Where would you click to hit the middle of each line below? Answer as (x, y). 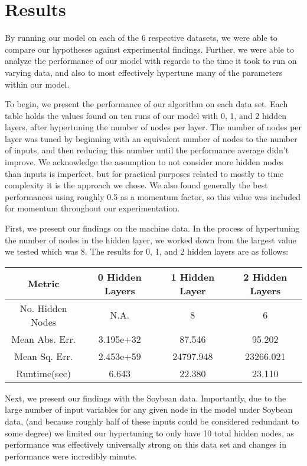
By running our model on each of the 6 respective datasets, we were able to (141, 38)
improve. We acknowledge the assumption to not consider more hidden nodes (144, 162)
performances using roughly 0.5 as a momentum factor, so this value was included (153, 196)
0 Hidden (120, 277)
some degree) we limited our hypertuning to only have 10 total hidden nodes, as (149, 433)
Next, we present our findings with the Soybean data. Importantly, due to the (146, 398)
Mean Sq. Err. (44, 356)
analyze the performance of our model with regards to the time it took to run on (151, 61)
